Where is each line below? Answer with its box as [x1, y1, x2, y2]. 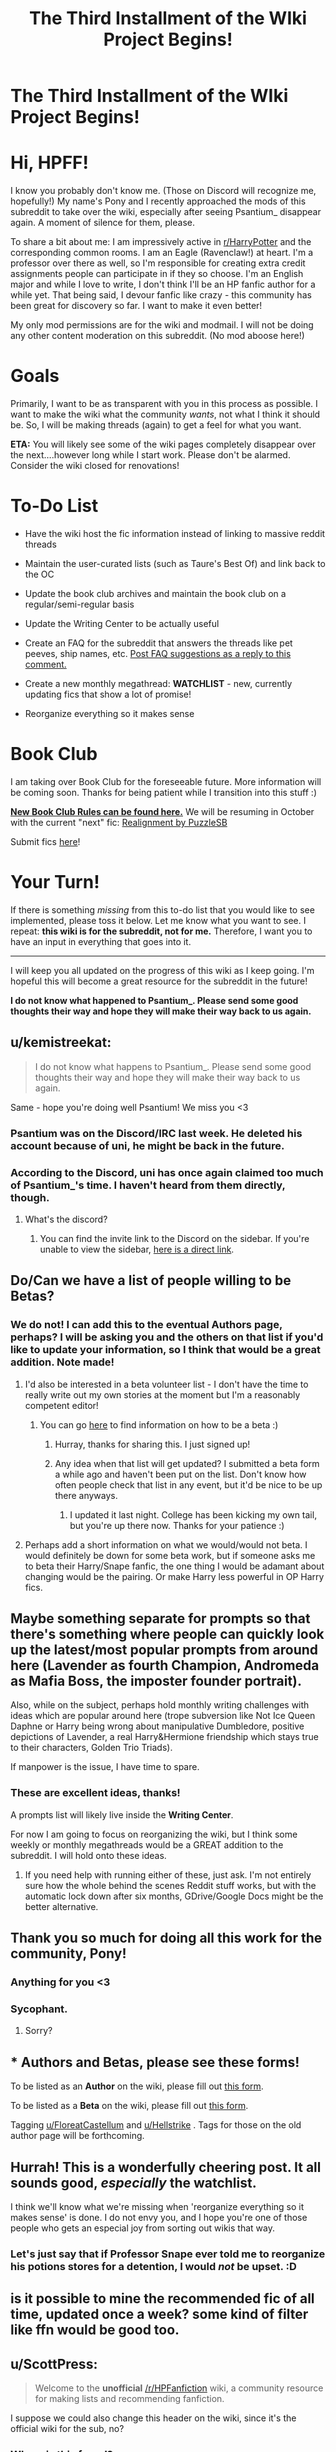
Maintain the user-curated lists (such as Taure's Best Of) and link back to [24, 558, 326, 569]
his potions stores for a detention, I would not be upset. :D [10, 2259, 297, 2273]
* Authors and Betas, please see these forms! [10, 2053, 300, 2071]
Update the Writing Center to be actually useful [24, 618, 220, 629]
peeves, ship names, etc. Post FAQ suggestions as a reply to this [24, 648, 292, 659]
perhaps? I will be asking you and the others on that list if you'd [10, 1330, 324, 1344]
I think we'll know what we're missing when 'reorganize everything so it [10, 2200, 305, 2212]
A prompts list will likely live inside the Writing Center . [10, 1808, 234, 1821]
